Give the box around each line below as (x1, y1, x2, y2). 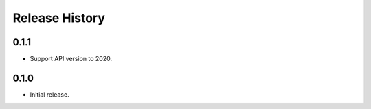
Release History (12, 10, 106, 25)
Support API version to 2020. (30, 55, 113, 63)
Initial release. (30, 90, 69, 99)
